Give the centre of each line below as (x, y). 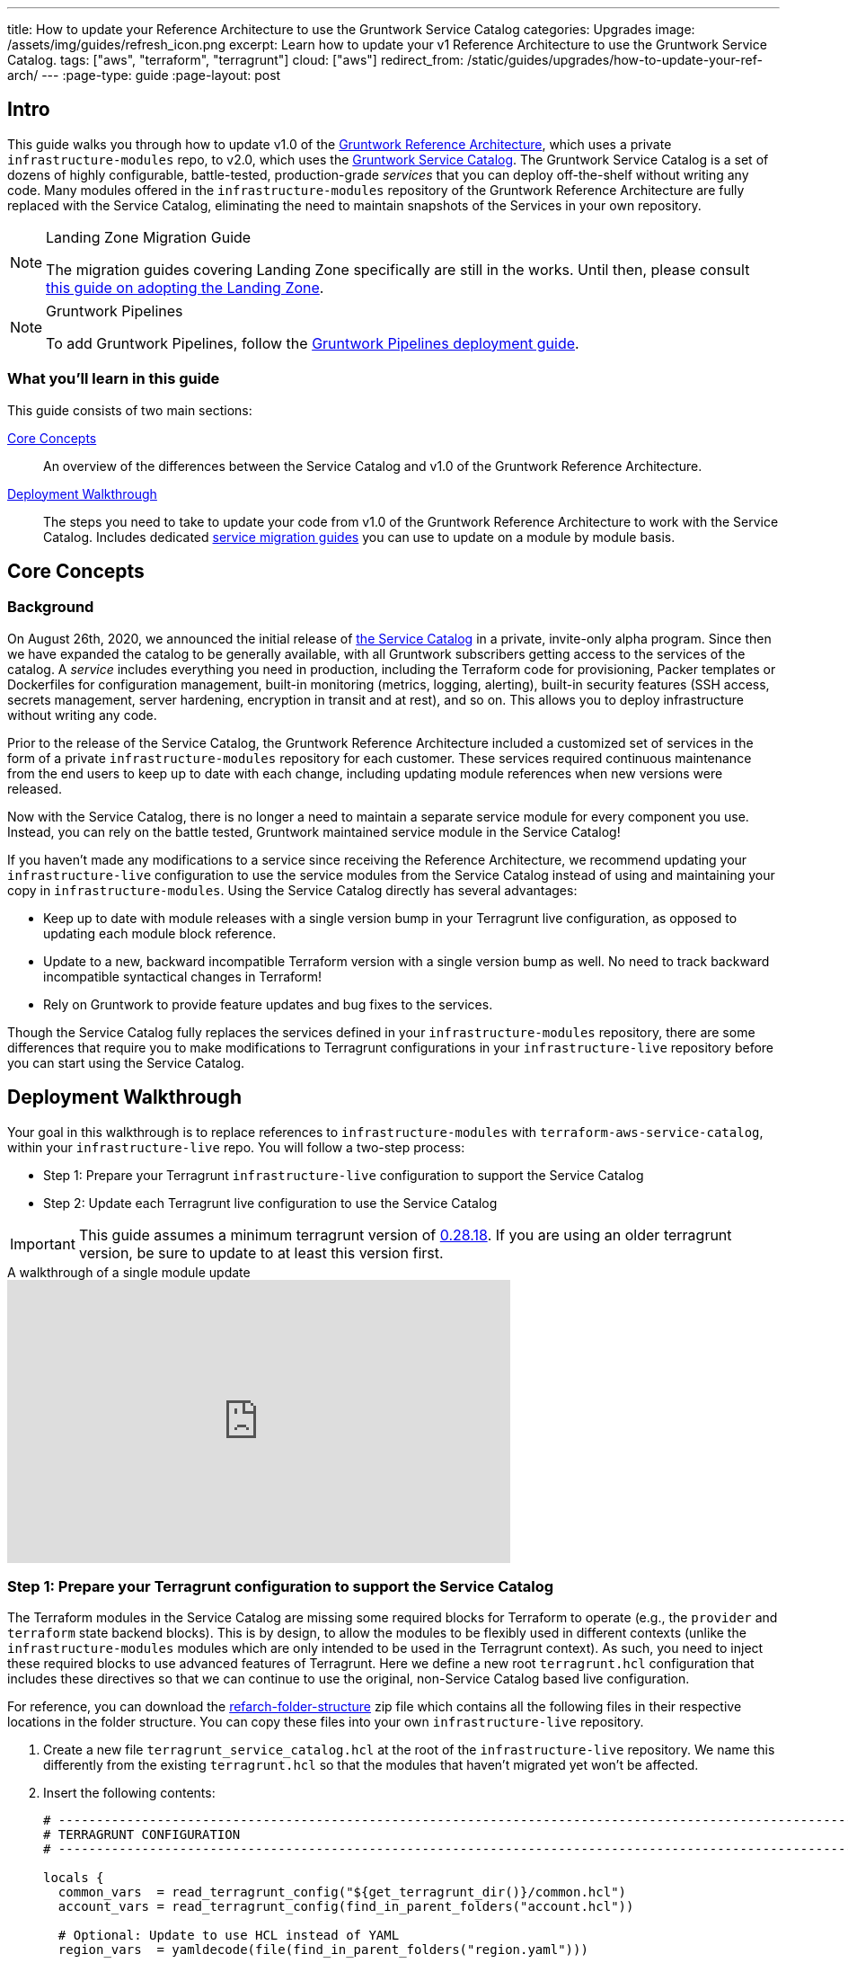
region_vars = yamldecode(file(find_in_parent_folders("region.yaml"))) (323, 1950)
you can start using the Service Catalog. (126, 1062)
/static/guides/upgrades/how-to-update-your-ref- (615, 60)
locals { (74, 1878)
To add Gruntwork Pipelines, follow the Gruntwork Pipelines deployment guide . (313, 343)
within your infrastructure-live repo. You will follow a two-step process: (236, 1147)
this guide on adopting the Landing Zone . (185, 287)
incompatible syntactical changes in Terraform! (183, 976)
